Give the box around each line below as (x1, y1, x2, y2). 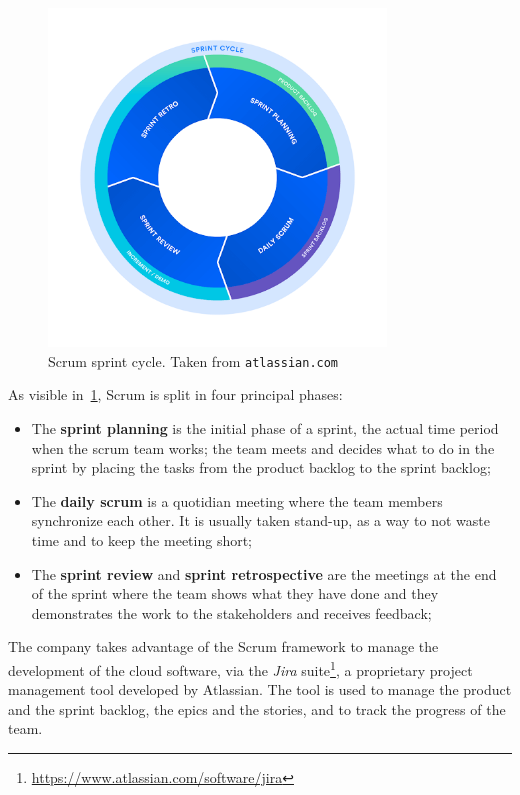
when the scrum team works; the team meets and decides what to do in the (31, 437, 495, 458)
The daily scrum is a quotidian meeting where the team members (31, 490, 443, 511)
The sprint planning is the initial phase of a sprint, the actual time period (31, 418, 499, 439)
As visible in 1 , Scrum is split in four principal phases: (8, 384, 343, 405)
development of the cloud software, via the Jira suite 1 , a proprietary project (8, 656, 473, 680)
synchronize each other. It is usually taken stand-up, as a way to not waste (31, 510, 491, 531)
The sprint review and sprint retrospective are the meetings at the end (31, 563, 497, 584)
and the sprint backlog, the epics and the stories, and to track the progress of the (8, 698, 506, 719)
